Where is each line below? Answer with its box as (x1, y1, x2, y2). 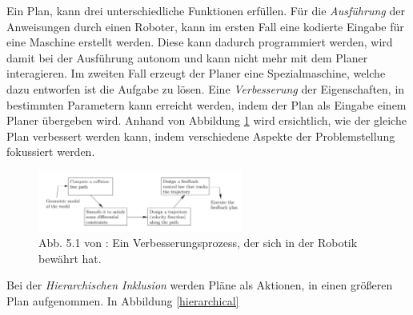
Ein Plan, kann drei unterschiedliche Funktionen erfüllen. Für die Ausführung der (6, 2, 405, 18)
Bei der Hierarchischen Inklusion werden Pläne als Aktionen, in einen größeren (6, 277, 393, 293)
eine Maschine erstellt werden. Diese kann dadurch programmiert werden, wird (6, 34, 393, 50)
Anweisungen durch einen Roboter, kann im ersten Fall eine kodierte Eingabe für (6, 18, 404, 34)
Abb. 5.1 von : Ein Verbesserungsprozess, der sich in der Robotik (38, 234, 358, 251)
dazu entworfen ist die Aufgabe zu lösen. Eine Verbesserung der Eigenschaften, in (6, 80, 405, 97)
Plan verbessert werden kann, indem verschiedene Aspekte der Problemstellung (6, 127, 395, 144)
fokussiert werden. (6, 143, 95, 160)
